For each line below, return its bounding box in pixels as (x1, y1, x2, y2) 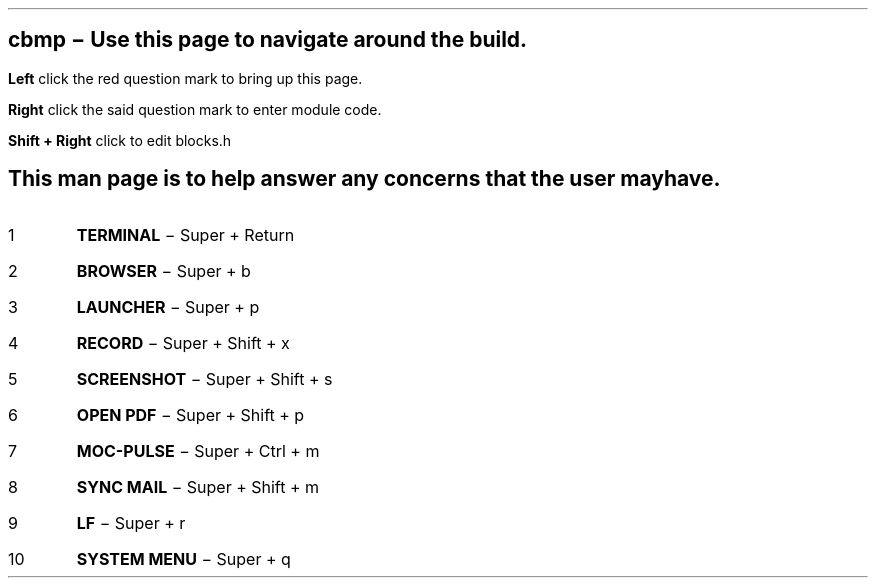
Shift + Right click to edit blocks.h (8, 131, 232, 149)
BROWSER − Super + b (76, 260, 251, 281)
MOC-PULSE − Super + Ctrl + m (76, 440, 320, 461)
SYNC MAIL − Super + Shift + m (76, 476, 320, 497)
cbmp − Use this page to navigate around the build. (8, 27, 528, 53)
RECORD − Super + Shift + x (76, 332, 290, 353)
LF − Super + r (76, 512, 186, 533)
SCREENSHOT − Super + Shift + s (76, 368, 333, 389)
